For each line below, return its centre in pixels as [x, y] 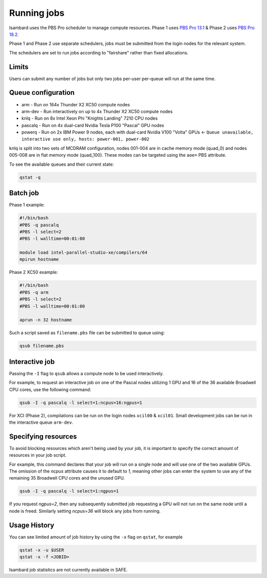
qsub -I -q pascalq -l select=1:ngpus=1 [69, 491]
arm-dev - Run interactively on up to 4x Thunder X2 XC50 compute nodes [97, 111]
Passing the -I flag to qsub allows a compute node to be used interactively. [87, 373]
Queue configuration [42, 93]
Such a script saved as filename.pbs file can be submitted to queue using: [87, 333]
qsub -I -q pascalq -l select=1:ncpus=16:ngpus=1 [81, 402]
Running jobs [37, 13]
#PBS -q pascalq [39, 225]
